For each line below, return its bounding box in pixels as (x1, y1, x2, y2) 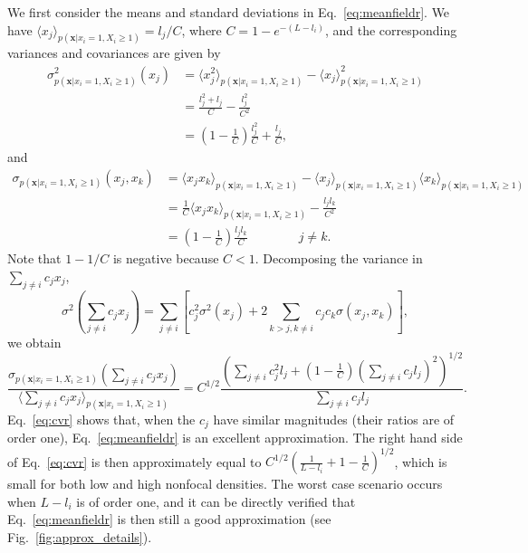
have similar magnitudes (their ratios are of (213, 409, 455, 428)
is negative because (112, 249, 219, 268)
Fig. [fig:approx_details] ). (7, 527, 152, 546)
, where (181, 20, 222, 39)
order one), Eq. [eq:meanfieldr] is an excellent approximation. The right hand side (7, 427, 463, 446)
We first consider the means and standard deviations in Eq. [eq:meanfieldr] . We (7, 3, 450, 21)
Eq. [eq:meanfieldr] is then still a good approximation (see (7, 510, 331, 529)
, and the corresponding (324, 20, 457, 39)
